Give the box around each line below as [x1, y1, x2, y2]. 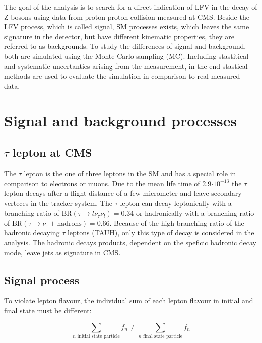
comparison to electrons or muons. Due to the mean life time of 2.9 [4, 178, 212, 188]
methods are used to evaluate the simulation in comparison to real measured [4, 71, 240, 81]
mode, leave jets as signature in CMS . [4, 247, 121, 257]
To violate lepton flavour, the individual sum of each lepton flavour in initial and [4, 295, 253, 306]
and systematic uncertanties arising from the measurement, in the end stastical [4, 60, 248, 71]
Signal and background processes [4, 110, 237, 130]
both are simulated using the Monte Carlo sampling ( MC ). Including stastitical [4, 50, 249, 61]
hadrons [57, 220, 82, 227]
